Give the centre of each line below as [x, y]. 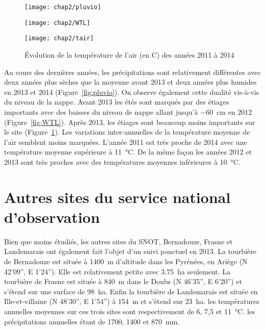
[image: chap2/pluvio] [63, 7]
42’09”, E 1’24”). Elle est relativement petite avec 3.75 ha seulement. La [117, 271]
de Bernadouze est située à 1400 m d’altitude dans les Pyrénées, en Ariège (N [126, 261]
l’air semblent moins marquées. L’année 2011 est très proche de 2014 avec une [126, 142]
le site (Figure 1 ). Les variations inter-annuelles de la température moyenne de [127, 132]
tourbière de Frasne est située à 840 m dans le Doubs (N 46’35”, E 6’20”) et [123, 281]
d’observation [52, 217]
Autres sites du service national [117, 197]
